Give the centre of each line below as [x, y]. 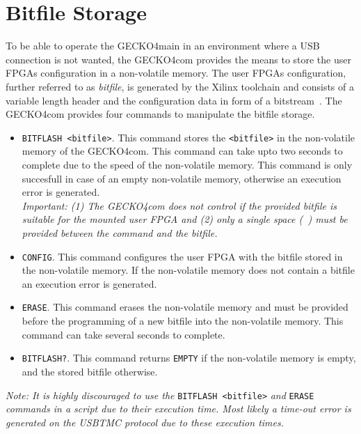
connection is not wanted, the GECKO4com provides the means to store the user [178, 59]
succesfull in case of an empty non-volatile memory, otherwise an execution [182, 178]
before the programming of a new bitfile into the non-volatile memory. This [183, 321]
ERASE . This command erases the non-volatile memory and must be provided [185, 307]
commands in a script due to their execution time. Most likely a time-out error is [178, 409]
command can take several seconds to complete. [123, 334]
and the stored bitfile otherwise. [90, 371]
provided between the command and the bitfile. [120, 232]
